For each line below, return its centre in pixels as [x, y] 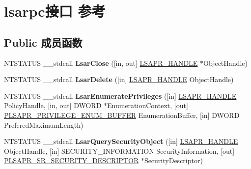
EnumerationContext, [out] [148, 105]
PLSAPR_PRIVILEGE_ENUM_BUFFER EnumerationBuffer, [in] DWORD [122, 115]
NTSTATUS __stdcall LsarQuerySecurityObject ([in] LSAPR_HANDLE [121, 141]
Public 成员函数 [43, 42]
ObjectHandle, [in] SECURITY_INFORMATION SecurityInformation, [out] [119, 151]
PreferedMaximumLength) [44, 125]
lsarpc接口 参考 [55, 11]
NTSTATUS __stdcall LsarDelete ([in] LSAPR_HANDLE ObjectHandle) [119, 79]
